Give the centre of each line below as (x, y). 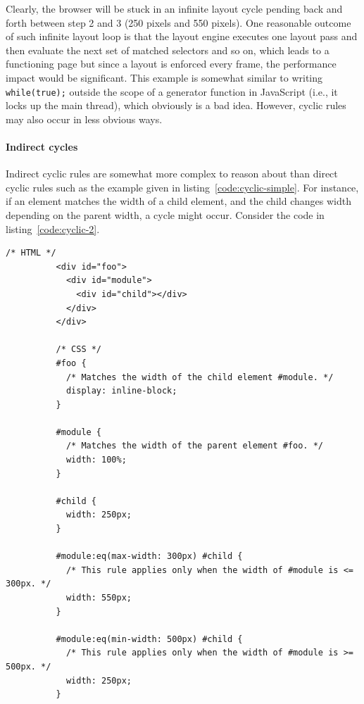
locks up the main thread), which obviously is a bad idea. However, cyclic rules (176, 105)
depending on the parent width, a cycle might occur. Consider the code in (165, 214)
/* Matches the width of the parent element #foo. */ (195, 446)
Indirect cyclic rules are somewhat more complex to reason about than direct (172, 174)
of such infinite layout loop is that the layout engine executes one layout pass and (182, 36)
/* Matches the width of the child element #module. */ (200, 377)
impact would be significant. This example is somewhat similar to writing (164, 77)
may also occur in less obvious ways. (84, 119)
